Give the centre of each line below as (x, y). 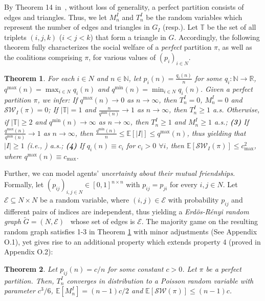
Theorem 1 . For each (39, 78)
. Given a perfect (226, 88)
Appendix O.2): (29, 252)
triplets (15, 37)
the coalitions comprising (43, 57)
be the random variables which (194, 17)
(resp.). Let (180, 27)
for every (184, 184)
